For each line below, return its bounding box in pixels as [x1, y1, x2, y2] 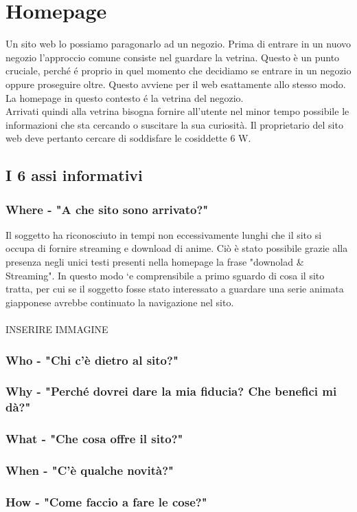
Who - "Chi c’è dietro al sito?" [5, 351, 178, 368]
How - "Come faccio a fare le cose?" [5, 493, 207, 510]
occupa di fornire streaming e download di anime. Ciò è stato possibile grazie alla [5, 241, 348, 255]
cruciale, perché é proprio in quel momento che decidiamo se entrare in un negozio [5, 63, 352, 78]
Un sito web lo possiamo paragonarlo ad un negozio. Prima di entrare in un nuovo [5, 36, 352, 51]
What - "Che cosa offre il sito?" [5, 430, 183, 447]
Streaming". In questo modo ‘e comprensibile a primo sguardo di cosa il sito [5, 268, 325, 282]
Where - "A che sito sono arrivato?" [5, 200, 209, 217]
